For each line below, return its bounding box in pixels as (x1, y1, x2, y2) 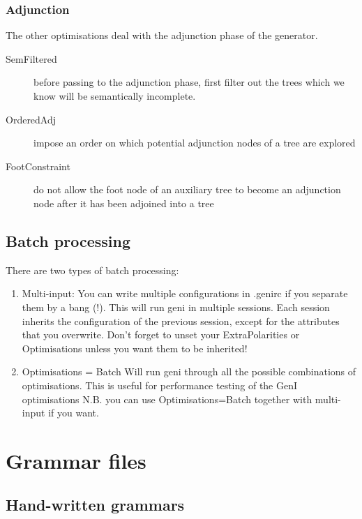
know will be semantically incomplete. (33, 89, 196, 103)
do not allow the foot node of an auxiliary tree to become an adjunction (33, 182, 341, 197)
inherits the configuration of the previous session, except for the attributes (22, 313, 340, 328)
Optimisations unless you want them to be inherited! (22, 340, 248, 355)
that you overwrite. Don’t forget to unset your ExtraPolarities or (22, 327, 300, 342)
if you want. (48, 405, 99, 420)
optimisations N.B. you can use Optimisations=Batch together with (22, 391, 312, 406)
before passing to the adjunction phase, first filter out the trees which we (33, 75, 345, 89)
